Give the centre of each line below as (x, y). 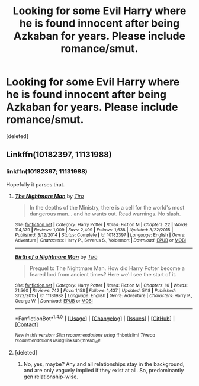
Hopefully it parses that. (36, 184)
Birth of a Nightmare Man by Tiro (56, 256)
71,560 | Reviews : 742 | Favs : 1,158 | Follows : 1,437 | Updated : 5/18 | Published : (95, 290)
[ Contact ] (26, 324)
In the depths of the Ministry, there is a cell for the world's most (107, 207)
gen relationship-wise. (51, 377)
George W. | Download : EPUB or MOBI (54, 301)
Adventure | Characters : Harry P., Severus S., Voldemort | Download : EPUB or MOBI (100, 240)
